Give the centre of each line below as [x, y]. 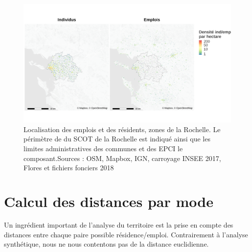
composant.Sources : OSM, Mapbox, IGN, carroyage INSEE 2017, [122, 158]
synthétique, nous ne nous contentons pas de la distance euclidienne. [106, 244]
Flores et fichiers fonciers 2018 [69, 168]
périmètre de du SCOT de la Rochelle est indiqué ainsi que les [117, 139]
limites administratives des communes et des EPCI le [103, 148]
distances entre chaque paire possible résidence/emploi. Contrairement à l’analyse [126, 234]
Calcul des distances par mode [109, 201]
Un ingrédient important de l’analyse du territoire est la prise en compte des [119, 224]
